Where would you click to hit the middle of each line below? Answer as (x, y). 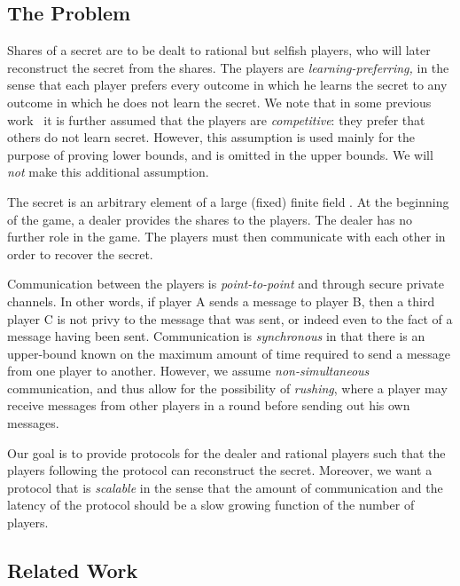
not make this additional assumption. (108, 172)
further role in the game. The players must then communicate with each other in (226, 237)
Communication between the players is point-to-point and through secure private (226, 284)
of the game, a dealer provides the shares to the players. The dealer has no (210, 219)
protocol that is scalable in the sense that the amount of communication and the (225, 487)
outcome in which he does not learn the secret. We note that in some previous (219, 102)
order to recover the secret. (80, 253)
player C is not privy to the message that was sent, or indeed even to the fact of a (230, 318)
